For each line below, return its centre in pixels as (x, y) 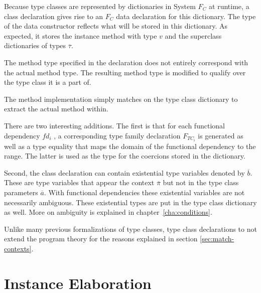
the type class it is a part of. (48, 82)
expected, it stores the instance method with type (81, 35)
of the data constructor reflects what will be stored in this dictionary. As (116, 26)
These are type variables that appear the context (79, 182)
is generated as (221, 135)
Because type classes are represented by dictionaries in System (100, 6)
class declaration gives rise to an (54, 16)
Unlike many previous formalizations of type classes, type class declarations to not (130, 229)
